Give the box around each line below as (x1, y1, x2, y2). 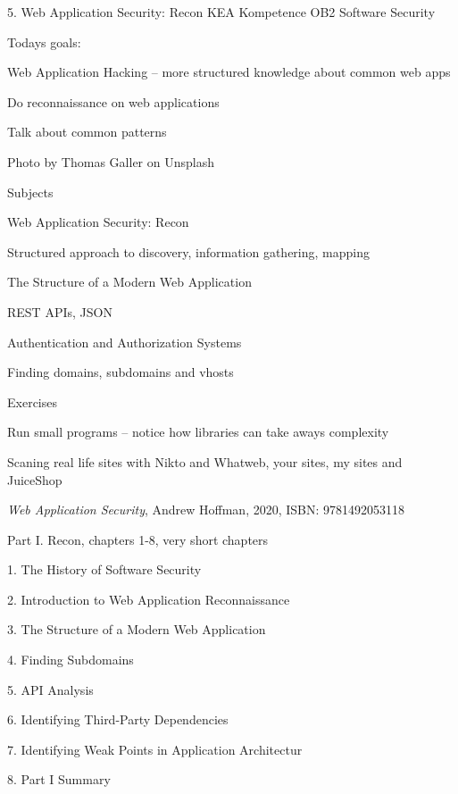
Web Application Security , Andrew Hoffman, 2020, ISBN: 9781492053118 (7, 500, 405, 519)
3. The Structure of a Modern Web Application (7, 620, 266, 639)
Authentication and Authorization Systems (7, 332, 242, 351)
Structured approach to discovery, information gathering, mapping (7, 242, 370, 261)
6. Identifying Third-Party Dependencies (7, 710, 229, 729)
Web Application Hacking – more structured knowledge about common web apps (7, 63, 451, 81)
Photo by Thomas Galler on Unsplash (7, 152, 214, 171)
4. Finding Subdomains (7, 650, 134, 669)
